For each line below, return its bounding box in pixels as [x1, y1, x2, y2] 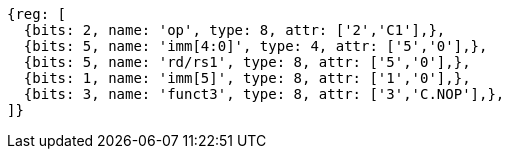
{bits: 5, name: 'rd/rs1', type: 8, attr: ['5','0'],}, [23, 54, 471, 70]
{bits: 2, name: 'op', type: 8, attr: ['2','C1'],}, [23, 22, 446, 38]
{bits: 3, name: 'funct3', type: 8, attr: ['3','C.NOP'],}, [23, 86, 505, 102]
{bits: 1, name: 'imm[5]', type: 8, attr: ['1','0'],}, [23, 70, 471, 86]
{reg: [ [7, 6, 67, 22]
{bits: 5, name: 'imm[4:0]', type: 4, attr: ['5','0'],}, [23, 38, 488, 54]
